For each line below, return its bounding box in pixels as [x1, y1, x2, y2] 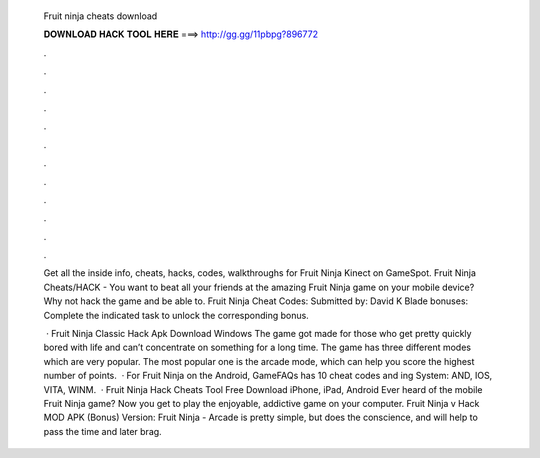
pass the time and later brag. [43, 425, 162, 437]
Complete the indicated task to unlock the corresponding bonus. [43, 309, 309, 321]
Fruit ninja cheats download [43, 10, 158, 22]
